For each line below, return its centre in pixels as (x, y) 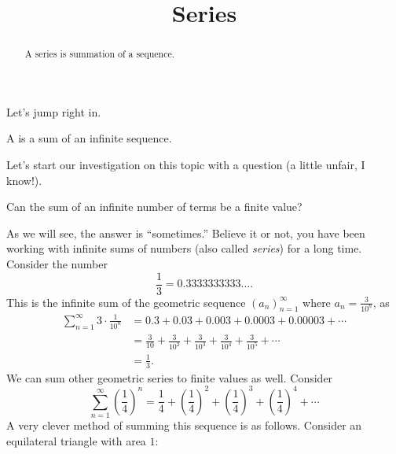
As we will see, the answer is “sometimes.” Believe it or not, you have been (186, 233)
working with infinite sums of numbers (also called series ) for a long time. (184, 248)
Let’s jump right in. (54, 111)
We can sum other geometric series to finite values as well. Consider (170, 377)
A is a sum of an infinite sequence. (89, 138)
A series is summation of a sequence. (100, 54)
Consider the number (57, 263)
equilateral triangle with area (76, 440)
